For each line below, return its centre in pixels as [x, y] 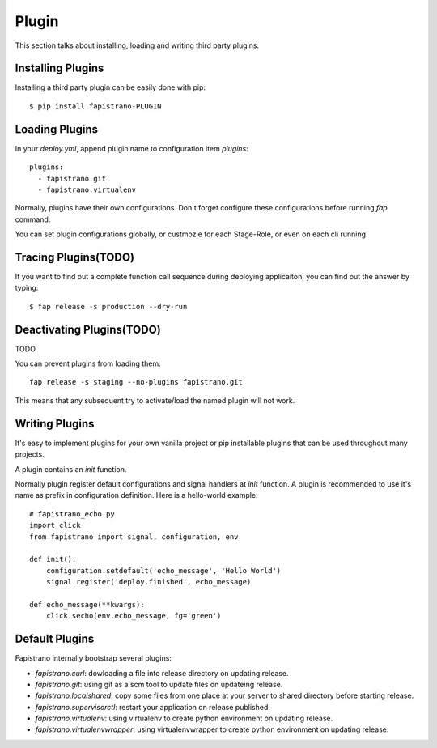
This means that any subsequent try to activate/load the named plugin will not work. [155, 400]
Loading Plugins [57, 129]
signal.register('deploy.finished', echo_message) [148, 582]
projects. [30, 454]
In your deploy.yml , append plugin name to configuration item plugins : [132, 148]
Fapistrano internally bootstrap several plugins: [93, 658]
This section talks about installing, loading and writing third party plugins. [137, 45]
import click [55, 525]
